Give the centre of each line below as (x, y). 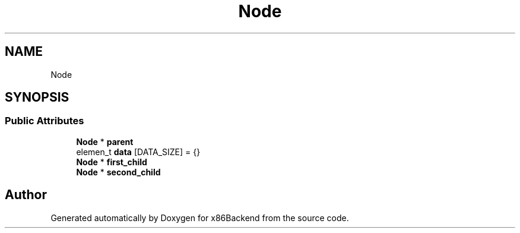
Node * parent (105, 141)
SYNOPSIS (37, 97)
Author (26, 195)
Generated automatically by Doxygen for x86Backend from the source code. (200, 218)
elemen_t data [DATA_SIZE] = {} (138, 152)
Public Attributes (45, 121)
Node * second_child (118, 172)
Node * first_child (112, 162)
